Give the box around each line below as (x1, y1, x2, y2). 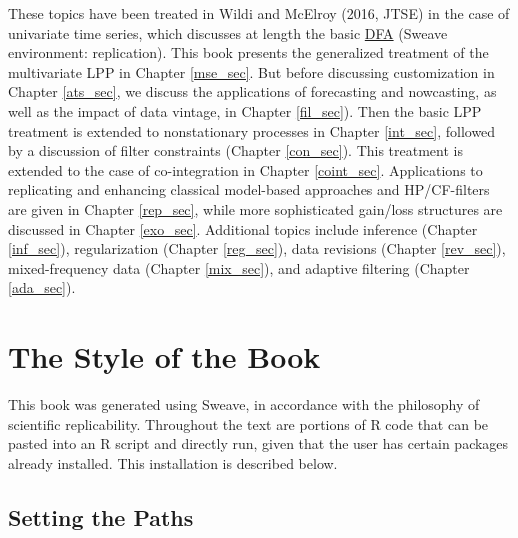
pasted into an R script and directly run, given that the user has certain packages (8, 433, 509, 454)
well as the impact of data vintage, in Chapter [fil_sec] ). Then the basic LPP (8, 100, 482, 121)
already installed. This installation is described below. (8, 452, 338, 473)
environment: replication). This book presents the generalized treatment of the (8, 42, 489, 63)
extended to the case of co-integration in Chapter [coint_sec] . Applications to (8, 159, 483, 180)
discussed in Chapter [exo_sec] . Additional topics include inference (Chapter (8, 218, 478, 239)
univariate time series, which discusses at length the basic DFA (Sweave (8, 22, 448, 43)
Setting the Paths (8, 501, 194, 532)
